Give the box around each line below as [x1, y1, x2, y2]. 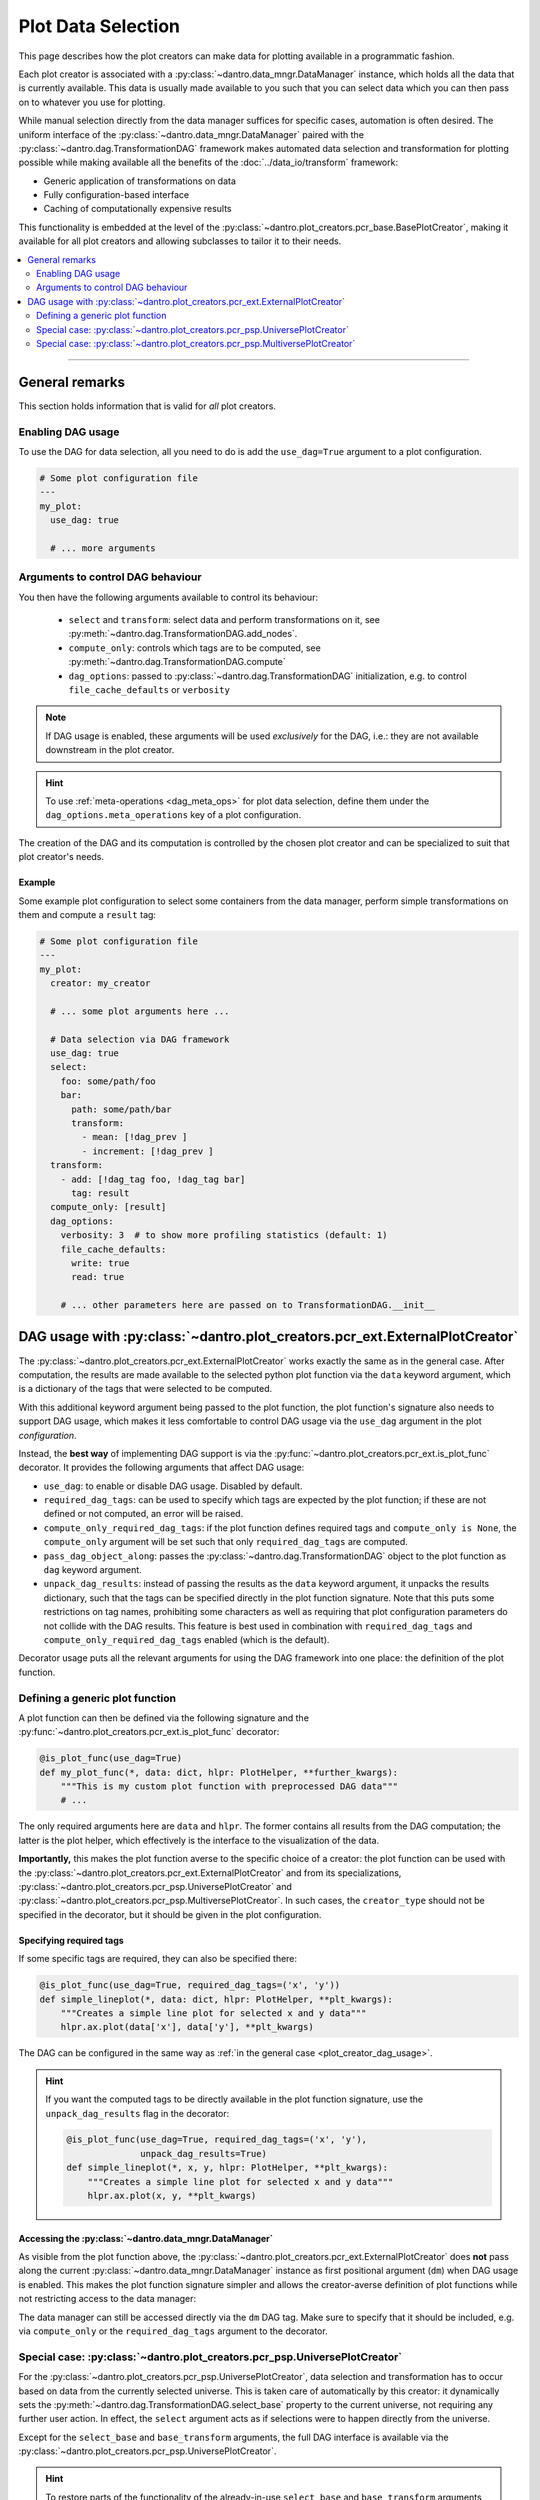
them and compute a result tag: [18, 908, 157, 920]
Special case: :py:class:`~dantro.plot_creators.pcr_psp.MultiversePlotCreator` [36, 337, 356, 349]
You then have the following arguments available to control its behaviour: [18, 591, 319, 603]
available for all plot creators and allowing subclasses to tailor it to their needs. [18, 235, 342, 247]
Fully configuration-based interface [43, 189, 190, 201]
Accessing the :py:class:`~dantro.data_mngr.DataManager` [18, 2232, 274, 2244]
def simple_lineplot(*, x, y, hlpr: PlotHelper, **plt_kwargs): [66, 2162, 389, 2174]
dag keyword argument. [43, 1564, 142, 1576]
